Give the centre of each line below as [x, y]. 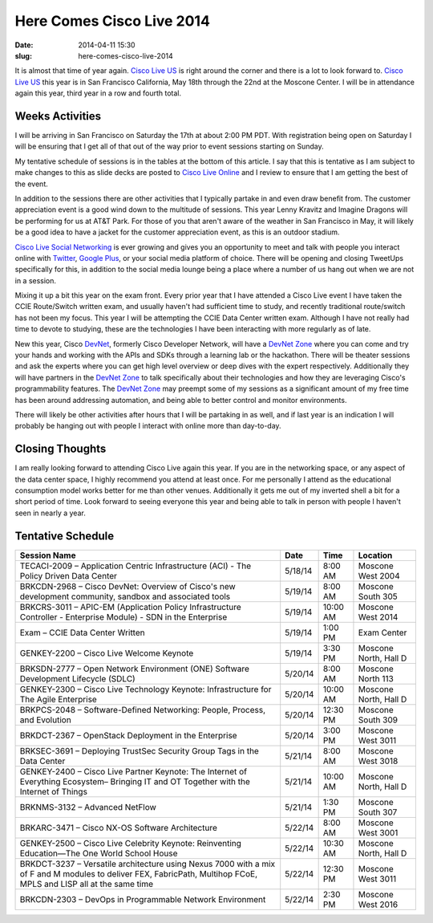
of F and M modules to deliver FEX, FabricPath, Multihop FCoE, [139, 873]
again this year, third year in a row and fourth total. [98, 93]
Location [375, 555]
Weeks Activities [58, 116]
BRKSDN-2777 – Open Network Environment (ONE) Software [135, 669]
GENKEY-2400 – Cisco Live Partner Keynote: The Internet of [134, 771]
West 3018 [378, 761]
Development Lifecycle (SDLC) [77, 678]
